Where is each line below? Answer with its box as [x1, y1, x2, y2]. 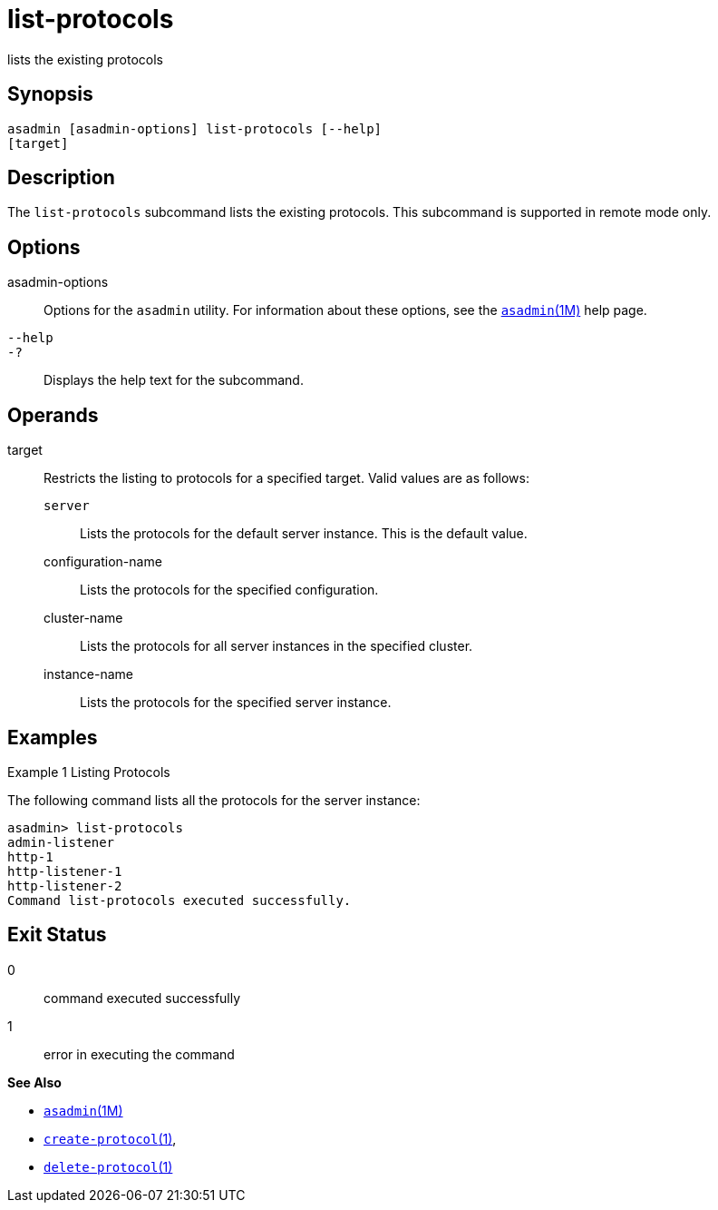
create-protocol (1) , [44, 1130, 177, 1146]
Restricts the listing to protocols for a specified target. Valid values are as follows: [44, 470, 529, 487]
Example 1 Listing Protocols [7, 763, 170, 780]
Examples [7, 725, 98, 749]
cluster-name [44, 610, 123, 626]
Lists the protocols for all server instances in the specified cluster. [80, 638, 473, 654]
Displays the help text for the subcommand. [44, 372, 304, 389]
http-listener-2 [7, 878, 122, 893]
